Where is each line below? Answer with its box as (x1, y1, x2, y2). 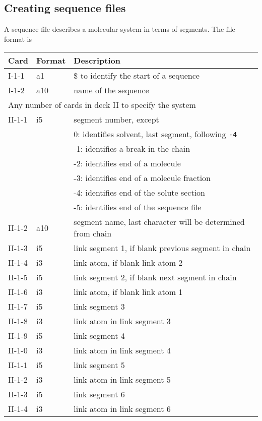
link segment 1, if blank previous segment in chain (74, 242, 251, 254)
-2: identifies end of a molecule (74, 157, 181, 169)
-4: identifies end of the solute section (74, 187, 206, 199)
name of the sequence (74, 84, 149, 96)
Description (74, 54, 120, 67)
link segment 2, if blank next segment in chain (74, 271, 237, 283)
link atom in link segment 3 (74, 315, 171, 327)
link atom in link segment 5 (74, 374, 171, 386)
